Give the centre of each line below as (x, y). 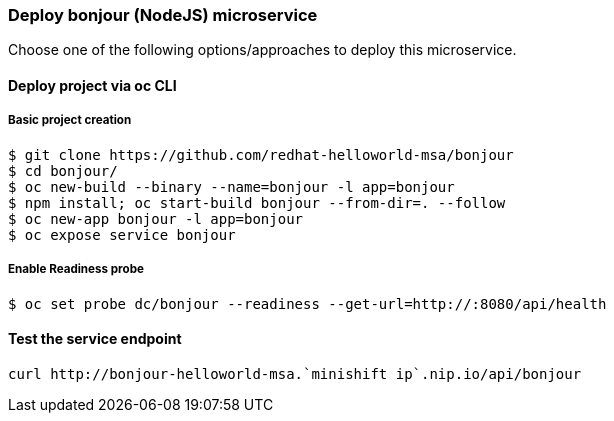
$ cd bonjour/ (63, 170)
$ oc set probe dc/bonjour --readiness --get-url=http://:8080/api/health (307, 303)
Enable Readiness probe (76, 269)
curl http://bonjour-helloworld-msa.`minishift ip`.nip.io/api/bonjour (295, 373)
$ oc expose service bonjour (122, 234)
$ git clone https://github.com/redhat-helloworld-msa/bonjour (261, 154)
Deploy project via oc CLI (92, 85)
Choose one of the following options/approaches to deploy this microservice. (262, 50)
